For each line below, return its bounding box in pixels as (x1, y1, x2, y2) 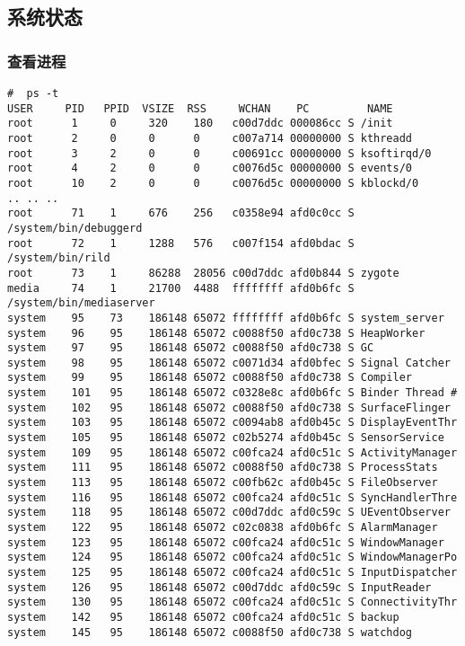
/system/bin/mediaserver (7, 296, 155, 310)
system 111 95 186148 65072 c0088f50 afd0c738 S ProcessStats (7, 461, 438, 474)
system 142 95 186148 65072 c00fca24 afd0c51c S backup (7, 610, 399, 624)
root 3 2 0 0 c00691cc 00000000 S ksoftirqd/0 (7, 146, 432, 160)
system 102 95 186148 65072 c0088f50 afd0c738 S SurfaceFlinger (7, 401, 451, 414)
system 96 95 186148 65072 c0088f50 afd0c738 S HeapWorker (7, 326, 426, 340)
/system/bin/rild (7, 252, 110, 265)
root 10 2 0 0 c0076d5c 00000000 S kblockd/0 (7, 176, 419, 190)
